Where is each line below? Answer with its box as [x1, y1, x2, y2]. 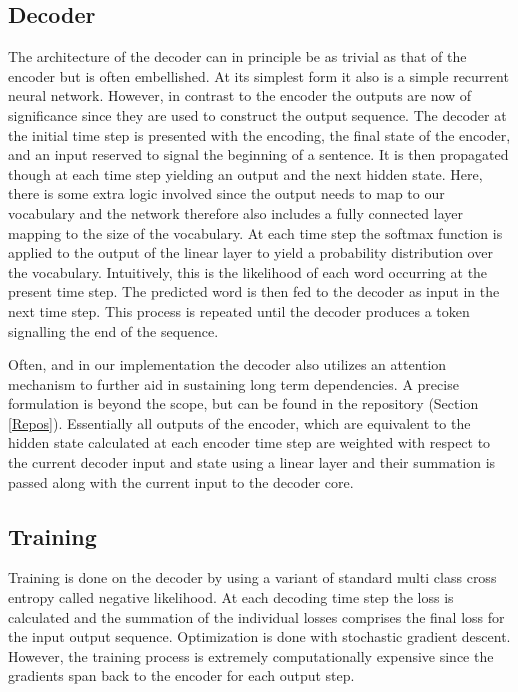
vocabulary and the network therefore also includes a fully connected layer [8, 202, 463, 223]
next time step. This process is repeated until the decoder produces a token [8, 300, 470, 321]
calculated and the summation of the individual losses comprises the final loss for [8, 606, 505, 627]
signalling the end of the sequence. [8, 320, 219, 341]
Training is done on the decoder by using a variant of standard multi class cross [8, 567, 497, 588]
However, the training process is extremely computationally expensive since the [8, 645, 494, 666]
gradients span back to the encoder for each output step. [8, 665, 355, 686]
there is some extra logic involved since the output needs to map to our [8, 183, 445, 204]
